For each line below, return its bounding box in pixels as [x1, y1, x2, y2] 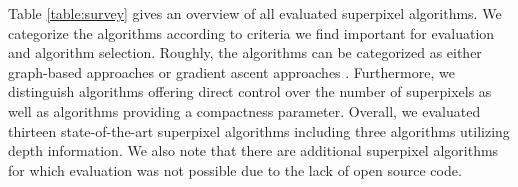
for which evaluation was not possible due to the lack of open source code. [8, 159, 462, 180]
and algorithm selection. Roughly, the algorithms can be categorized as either [8, 42, 482, 63]
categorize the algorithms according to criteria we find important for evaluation [8, 22, 495, 43]
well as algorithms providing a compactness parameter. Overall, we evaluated [8, 100, 481, 121]
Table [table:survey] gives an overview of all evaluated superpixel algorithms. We [8, 3, 502, 23]
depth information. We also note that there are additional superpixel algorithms [8, 140, 499, 161]
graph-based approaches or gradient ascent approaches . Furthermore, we [8, 61, 455, 82]
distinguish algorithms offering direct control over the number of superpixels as [8, 81, 492, 102]
